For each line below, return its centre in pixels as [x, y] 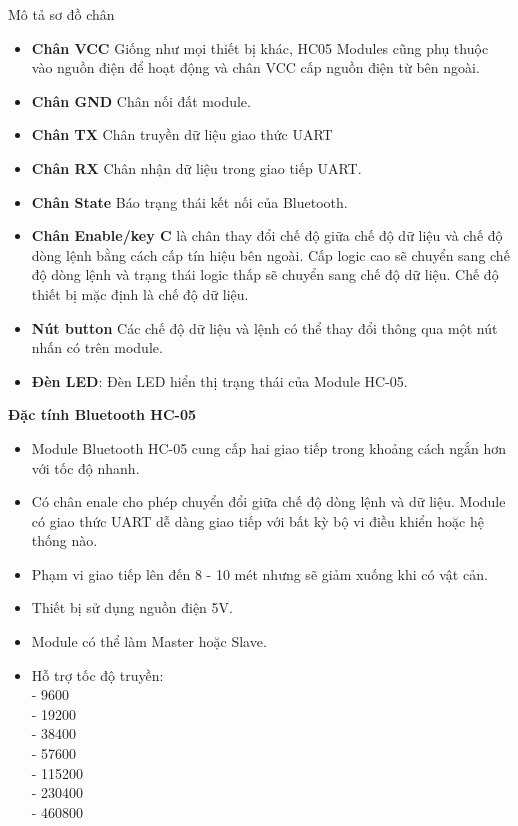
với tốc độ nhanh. [85, 467]
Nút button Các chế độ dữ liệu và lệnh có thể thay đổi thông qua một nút [264, 327]
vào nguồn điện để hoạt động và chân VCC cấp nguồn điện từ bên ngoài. [255, 67]
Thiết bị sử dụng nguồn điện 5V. [132, 607]
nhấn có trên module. [97, 347]
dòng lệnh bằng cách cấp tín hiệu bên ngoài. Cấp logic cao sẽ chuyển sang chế [270, 254]
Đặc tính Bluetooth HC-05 [102, 414]
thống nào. [64, 540]
